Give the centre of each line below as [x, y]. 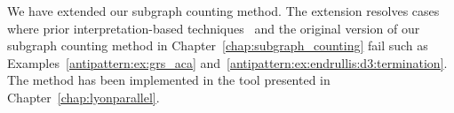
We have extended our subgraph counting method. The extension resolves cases [223, 11]
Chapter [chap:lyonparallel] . [84, 97]
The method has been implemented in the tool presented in [169, 80]
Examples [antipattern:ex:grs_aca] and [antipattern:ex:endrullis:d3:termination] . [227, 62]
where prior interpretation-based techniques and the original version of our [214, 28]
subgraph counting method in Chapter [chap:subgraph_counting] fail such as [218, 45]
